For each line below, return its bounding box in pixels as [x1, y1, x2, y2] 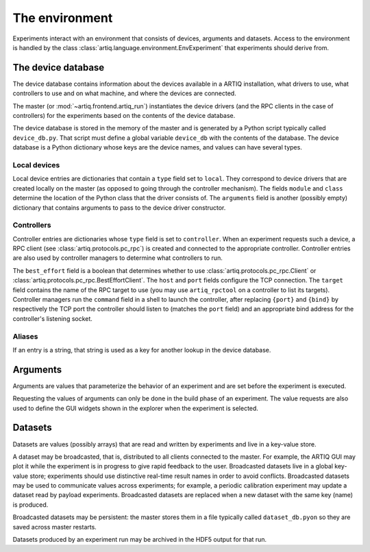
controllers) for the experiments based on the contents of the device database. [12, 112, 236, 120]
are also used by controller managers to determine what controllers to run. [12, 254, 223, 262]
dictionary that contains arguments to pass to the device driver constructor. [12, 203, 226, 212]
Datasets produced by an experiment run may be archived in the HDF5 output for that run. [12, 536, 267, 544]
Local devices [12, 160, 60, 169]
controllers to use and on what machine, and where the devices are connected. [12, 89, 236, 97]
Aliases [12, 331, 38, 341]
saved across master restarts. [12, 523, 97, 531]
